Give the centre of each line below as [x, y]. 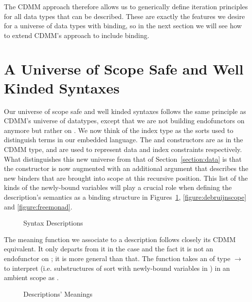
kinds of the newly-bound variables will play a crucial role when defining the [118, 187]
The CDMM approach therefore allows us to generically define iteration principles [126, 6]
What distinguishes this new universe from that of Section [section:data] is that [123, 159]
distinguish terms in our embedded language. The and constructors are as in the [124, 140]
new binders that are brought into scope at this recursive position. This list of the [126, 178]
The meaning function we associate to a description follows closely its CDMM [120, 239]
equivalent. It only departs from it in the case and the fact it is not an [109, 249]
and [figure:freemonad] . [38, 206]
